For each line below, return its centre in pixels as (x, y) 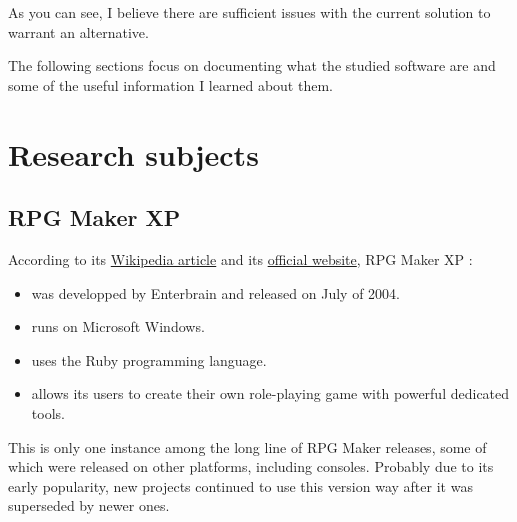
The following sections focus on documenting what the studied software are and (252, 65)
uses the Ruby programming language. (149, 359)
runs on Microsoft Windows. (118, 326)
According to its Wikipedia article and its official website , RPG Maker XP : (240, 258)
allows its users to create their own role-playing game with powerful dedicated (270, 393)
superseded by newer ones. (89, 505)
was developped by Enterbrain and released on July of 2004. (215, 292)
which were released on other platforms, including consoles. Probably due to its (251, 466)
